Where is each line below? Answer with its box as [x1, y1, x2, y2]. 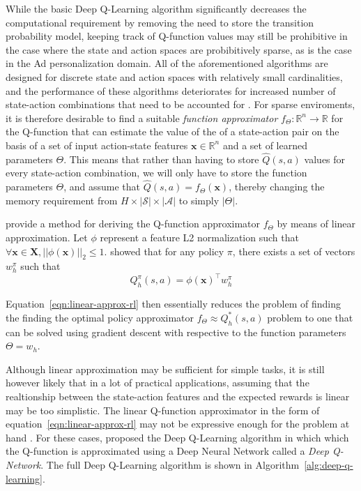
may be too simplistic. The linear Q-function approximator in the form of [6, 402, 320, 417]
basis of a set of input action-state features [6, 137, 188, 152]
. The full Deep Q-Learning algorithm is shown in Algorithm [40, 457, 300, 471]
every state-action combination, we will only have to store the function [6, 165, 307, 180]
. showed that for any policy [104, 243, 224, 258]
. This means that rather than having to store [63, 151, 259, 166]
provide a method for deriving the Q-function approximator [6, 216, 261, 231]
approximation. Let [6, 229, 88, 244]
